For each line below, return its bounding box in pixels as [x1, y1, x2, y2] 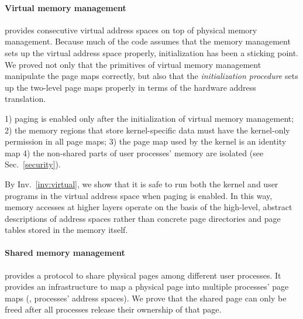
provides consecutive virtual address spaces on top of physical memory [5, 23, 257, 36]
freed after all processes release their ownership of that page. [5, 303, 222, 315]
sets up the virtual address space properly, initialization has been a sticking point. [5, 46, 299, 59]
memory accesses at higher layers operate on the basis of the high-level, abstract [5, 201, 292, 213]
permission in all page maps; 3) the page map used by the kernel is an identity [5, 135, 287, 148]
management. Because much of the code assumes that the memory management [5, 35, 291, 47]
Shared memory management [5, 246, 125, 259]
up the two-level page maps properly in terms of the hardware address [5, 81, 256, 93]
